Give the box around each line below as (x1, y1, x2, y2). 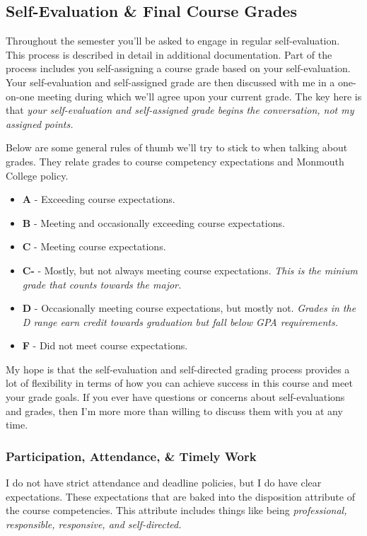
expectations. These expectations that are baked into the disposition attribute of (6, 489, 355, 503)
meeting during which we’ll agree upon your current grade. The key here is (37, 88, 362, 103)
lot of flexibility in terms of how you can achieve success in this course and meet (6, 375, 353, 390)
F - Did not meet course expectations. (22, 338, 188, 353)
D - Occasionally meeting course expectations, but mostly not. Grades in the (22, 301, 356, 315)
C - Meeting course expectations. (22, 239, 166, 254)
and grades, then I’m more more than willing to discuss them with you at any (6, 403, 343, 418)
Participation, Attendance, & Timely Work (6, 447, 257, 465)
